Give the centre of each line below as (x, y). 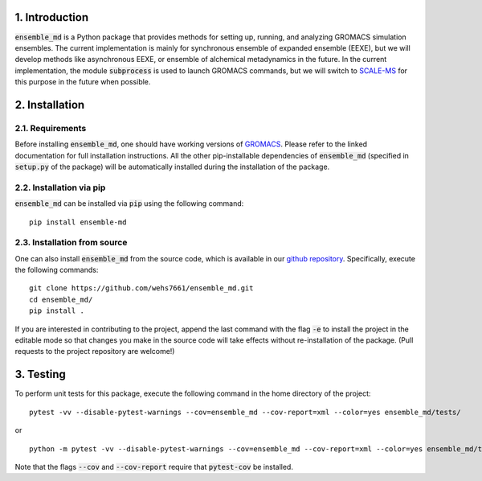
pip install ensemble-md (78, 222)
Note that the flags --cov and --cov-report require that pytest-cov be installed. (154, 467)
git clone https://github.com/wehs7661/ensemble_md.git (141, 288)
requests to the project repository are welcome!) (95, 351)
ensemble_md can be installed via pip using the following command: (129, 203)
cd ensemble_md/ (61, 299)
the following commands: (57, 270)
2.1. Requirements (51, 128)
